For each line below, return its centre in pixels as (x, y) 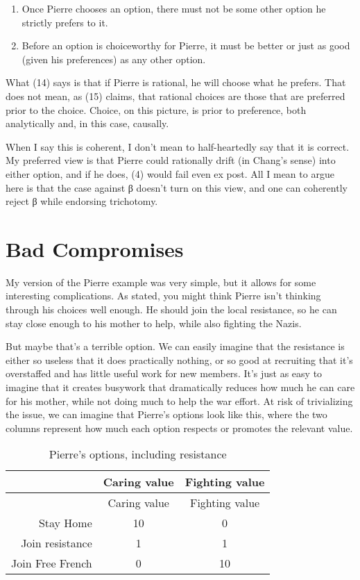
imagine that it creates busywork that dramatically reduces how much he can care (180, 387)
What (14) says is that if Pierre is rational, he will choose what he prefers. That (176, 82)
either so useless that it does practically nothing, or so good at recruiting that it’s (179, 359)
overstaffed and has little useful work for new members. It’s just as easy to (164, 373)
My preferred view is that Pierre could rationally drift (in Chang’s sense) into (171, 160)
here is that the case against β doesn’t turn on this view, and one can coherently (177, 187)
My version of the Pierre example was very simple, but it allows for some (161, 282)
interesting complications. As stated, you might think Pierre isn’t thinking (163, 296)
